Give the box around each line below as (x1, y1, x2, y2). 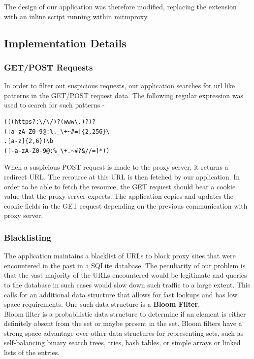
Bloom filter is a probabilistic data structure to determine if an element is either (4, 308, 246, 319)
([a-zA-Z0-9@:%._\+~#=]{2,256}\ (4, 128, 110, 135)
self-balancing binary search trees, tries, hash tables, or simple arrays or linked (4, 337, 241, 348)
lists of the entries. (4, 347, 60, 358)
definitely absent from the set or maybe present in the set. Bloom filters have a (4, 318, 242, 328)
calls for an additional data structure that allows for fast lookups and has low (4, 289, 238, 299)
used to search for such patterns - (4, 100, 105, 110)
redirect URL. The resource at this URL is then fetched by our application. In (4, 171, 240, 181)
